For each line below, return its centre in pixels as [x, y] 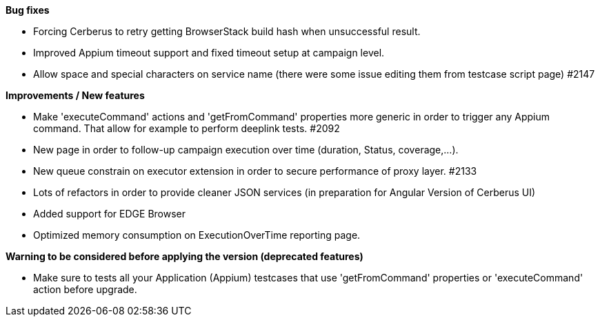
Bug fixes [28, 10]
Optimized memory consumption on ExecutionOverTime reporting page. [197, 235]
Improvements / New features [75, 95]
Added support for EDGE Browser [109, 214]
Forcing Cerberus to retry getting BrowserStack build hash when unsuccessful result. [227, 31]
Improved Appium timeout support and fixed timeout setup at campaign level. [209, 53]
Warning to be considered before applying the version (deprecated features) [184, 256]
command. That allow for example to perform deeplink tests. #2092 [187, 128]
